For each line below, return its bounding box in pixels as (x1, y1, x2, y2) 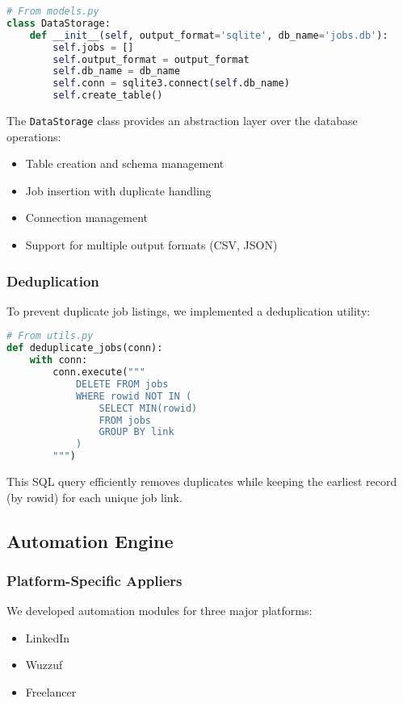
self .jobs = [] (52, 41, 134, 53)
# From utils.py (6, 330, 94, 342)
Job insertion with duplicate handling (25, 182, 212, 199)
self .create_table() (52, 90, 163, 102)
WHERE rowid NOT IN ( (75, 390, 192, 402)
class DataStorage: (6, 17, 111, 29)
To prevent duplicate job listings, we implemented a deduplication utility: (6, 302, 371, 319)
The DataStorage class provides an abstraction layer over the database (6, 112, 358, 128)
